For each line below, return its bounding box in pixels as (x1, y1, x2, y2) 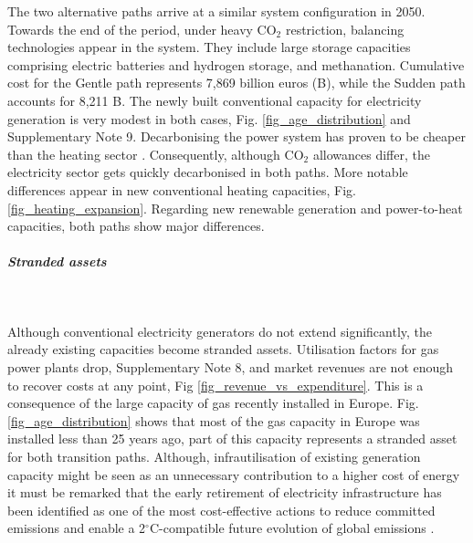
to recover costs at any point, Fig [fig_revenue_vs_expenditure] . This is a (7, 375, 424, 394)
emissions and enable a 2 (7, 518, 146, 538)
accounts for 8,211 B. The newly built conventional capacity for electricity (7, 90, 422, 110)
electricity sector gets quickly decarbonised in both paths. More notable (7, 162, 408, 182)
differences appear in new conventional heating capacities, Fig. (7, 180, 356, 199)
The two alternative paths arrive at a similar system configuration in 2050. (7, 2, 426, 20)
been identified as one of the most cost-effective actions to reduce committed (7, 500, 436, 519)
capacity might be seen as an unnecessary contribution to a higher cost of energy (7, 465, 460, 484)
